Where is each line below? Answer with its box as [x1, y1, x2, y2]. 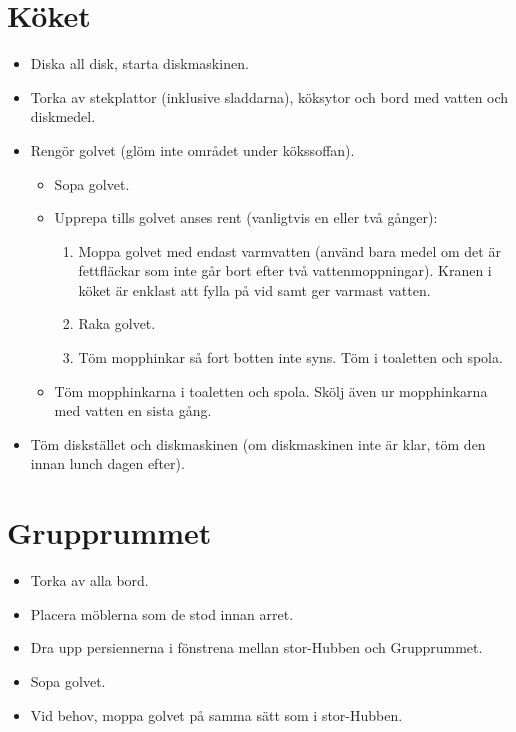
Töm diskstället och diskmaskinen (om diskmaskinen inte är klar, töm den [30, 433, 486, 454]
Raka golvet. [78, 313, 156, 334]
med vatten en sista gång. [54, 400, 212, 421]
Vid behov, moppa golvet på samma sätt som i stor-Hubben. [30, 704, 403, 725]
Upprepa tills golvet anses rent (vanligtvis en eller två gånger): [54, 207, 438, 228]
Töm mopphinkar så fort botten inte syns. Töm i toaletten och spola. [78, 347, 503, 368]
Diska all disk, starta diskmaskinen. [30, 53, 249, 74]
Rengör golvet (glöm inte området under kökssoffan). [30, 139, 355, 160]
